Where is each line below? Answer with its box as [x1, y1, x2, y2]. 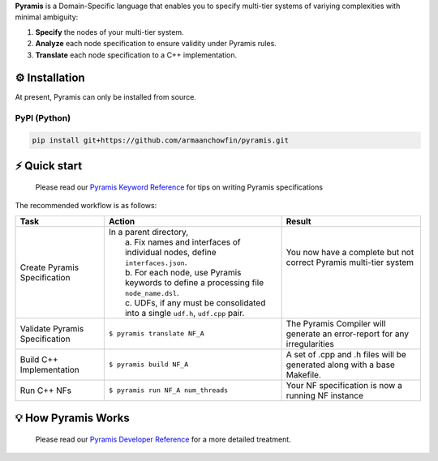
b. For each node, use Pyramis [124, 267, 242, 278]
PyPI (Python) [15, 113, 71, 124]
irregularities [286, 338, 334, 349]
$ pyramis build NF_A [108, 361, 189, 369]
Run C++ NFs [19, 385, 72, 396]
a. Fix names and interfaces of [124, 236, 241, 247]
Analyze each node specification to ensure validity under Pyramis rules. [35, 39, 277, 49]
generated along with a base [286, 359, 395, 370]
